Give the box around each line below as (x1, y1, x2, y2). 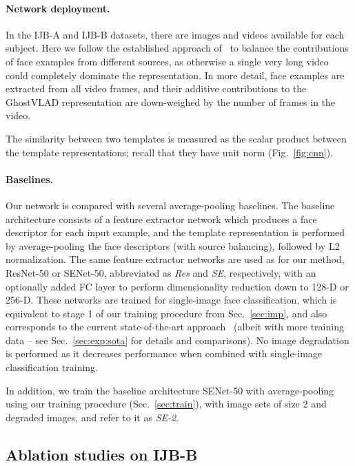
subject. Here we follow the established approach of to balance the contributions (6, 41, 349, 55)
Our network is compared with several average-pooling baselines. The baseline (6, 198, 335, 212)
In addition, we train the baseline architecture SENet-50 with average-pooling (6, 383, 334, 397)
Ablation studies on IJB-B (6, 443, 198, 465)
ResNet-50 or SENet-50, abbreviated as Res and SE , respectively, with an (6, 265, 316, 279)
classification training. (6, 360, 98, 374)
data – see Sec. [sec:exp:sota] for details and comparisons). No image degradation (6, 332, 349, 347)
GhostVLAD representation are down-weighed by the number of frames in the (6, 94, 336, 109)
